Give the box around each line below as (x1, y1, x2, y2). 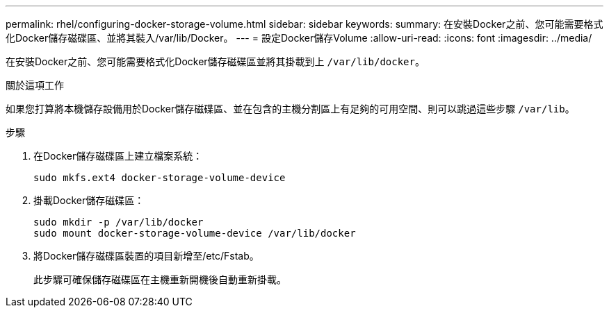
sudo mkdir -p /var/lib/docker (33, 217, 204, 228)
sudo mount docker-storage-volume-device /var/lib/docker (33, 228, 356, 239)
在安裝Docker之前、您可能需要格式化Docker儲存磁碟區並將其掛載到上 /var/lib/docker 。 (6, 56, 425, 67)
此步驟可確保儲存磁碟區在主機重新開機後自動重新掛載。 (33, 273, 286, 285)
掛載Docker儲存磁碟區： (33, 194, 145, 206)
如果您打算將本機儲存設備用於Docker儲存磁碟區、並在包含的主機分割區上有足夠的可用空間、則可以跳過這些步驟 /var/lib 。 (6, 103, 575, 115)
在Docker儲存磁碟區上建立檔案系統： (33, 150, 203, 162)
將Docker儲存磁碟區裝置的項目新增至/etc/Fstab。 (33, 250, 259, 262)
